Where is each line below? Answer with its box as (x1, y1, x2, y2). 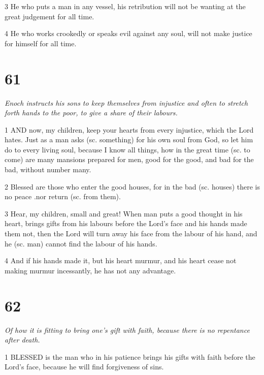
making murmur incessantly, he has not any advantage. (5, 265, 176, 275)
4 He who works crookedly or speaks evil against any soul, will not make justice (5, 28, 252, 39)
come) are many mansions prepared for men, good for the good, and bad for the (5, 154, 254, 165)
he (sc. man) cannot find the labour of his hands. (5, 238, 157, 248)
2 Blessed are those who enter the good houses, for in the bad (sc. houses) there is (5, 181, 260, 192)
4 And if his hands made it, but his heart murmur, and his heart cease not (5, 255, 237, 266)
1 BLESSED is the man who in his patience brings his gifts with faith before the (5, 351, 255, 362)
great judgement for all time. (5, 11, 94, 21)
